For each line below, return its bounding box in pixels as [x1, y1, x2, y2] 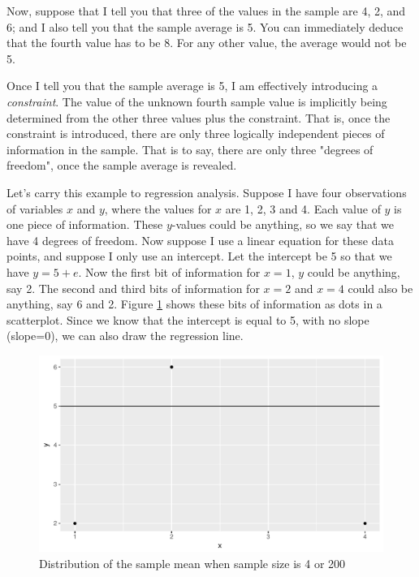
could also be [348, 279, 413, 296]
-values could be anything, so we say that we [171, 216, 394, 233]
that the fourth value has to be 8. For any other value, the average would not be [6, 34, 407, 51]
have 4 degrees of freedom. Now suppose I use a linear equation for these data [6, 231, 394, 248]
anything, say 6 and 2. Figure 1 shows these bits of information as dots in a [6, 295, 382, 312]
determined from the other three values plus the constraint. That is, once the [6, 109, 391, 126]
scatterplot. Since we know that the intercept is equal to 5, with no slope [6, 311, 369, 328]
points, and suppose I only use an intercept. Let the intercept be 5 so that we [6, 248, 392, 265]
